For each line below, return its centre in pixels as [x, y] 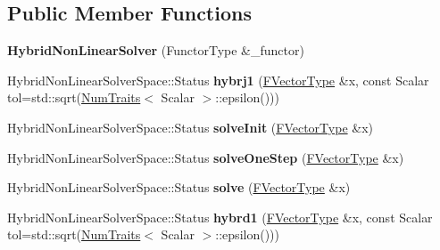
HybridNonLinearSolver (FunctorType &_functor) [156, 50]
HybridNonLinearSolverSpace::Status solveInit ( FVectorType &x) [191, 127]
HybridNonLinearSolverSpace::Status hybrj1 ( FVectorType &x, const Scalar [218, 80]
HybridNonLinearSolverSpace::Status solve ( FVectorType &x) [179, 187]
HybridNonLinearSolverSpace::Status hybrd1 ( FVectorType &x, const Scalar [220, 217]
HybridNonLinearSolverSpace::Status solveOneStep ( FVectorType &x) [206, 157]
